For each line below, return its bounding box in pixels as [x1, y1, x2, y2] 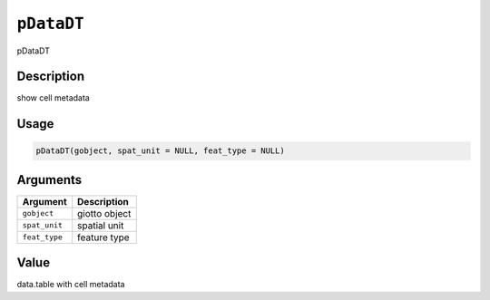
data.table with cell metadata [16, 279, 125, 290]
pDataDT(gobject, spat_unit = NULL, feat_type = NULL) [35, 146, 285, 156]
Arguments [16, 172, 83, 188]
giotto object [77, 207, 132, 219]
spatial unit [77, 218, 124, 231]
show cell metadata [16, 92, 90, 103]
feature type [77, 231, 131, 244]
